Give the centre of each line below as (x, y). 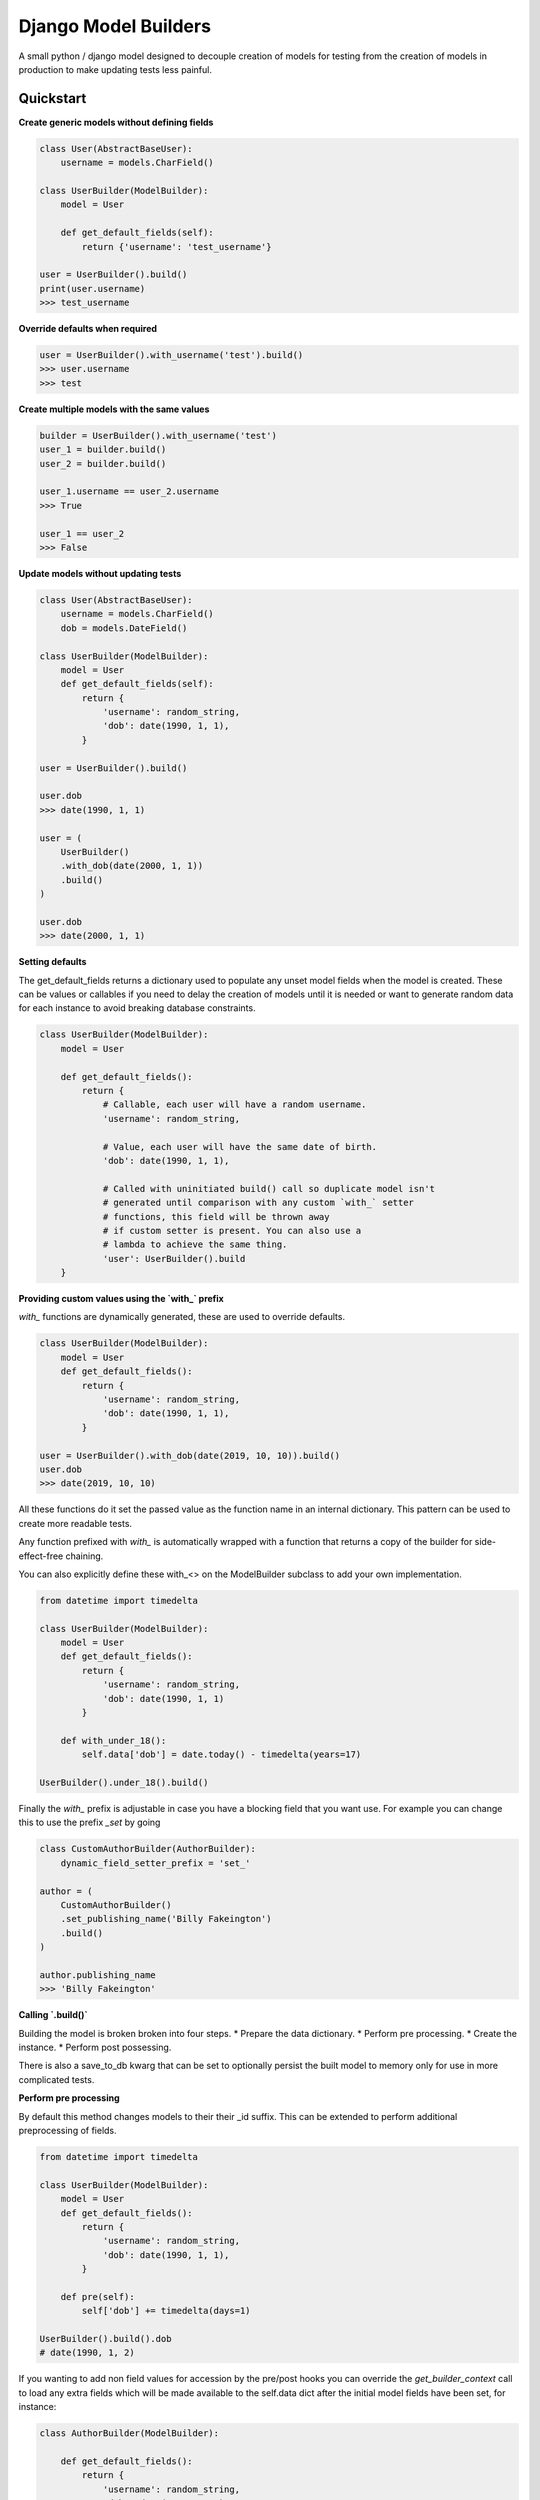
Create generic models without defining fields (116, 122)
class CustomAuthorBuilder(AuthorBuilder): (148, 1849)
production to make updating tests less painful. (115, 69)
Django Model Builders (115, 26)
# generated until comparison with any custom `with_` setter (258, 1203)
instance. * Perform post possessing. (95, 2047)
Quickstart (52, 98)
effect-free (41, 1556)
